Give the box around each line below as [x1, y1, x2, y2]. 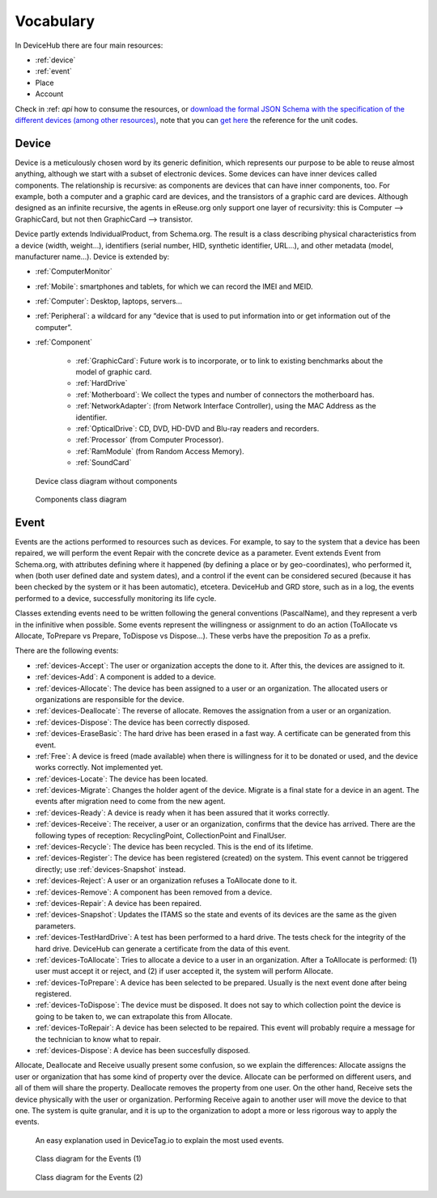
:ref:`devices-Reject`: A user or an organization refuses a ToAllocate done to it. [35, 876, 297, 886]
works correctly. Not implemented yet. [35, 763, 163, 773]
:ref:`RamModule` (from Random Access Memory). [75, 446, 244, 456]
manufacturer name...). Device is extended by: [15, 252, 170, 261]
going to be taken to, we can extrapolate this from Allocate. [35, 1011, 233, 1021]
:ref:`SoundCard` [75, 458, 132, 468]
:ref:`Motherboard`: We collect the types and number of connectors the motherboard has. [75, 389, 375, 400]
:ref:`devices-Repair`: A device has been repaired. [35, 898, 202, 908]
